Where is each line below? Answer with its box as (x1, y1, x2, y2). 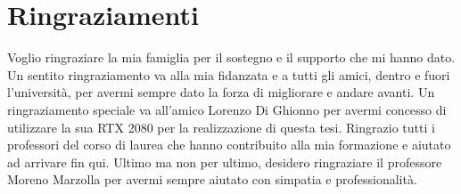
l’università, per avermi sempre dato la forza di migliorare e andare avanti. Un (7, 83, 435, 101)
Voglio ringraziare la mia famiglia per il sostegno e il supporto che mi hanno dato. (7, 48, 456, 67)
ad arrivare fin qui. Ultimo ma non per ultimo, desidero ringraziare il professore (7, 152, 442, 171)
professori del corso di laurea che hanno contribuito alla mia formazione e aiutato (7, 135, 451, 154)
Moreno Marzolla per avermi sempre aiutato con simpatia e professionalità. (7, 170, 417, 189)
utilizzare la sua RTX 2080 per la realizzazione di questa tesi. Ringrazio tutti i (7, 117, 435, 136)
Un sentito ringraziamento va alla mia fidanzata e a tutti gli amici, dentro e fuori (7, 65, 450, 84)
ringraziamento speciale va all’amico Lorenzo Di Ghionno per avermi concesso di (7, 100, 447, 118)
